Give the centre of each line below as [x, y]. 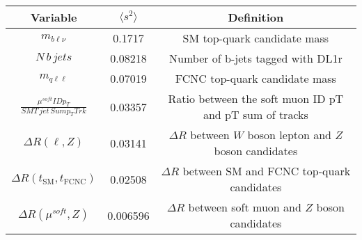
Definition [256, 17]
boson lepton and [290, 135]
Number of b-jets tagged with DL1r [256, 58]
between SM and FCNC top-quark [267, 171]
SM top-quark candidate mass [256, 38]
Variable [54, 17]
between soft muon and [245, 207]
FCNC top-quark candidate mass [255, 78]
